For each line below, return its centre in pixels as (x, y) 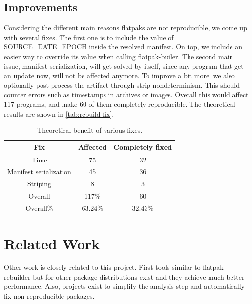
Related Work (52, 244)
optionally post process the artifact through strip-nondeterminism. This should (122, 85)
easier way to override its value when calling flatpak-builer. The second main (119, 56)
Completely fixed (143, 147)
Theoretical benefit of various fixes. (90, 130)
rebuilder (17, 276)
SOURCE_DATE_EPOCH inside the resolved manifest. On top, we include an (123, 47)
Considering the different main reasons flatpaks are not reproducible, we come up (126, 28)
